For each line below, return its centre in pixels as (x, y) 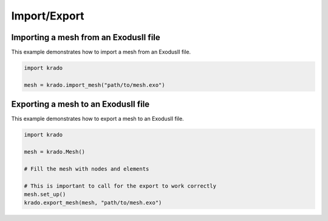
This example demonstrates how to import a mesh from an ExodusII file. (101, 52)
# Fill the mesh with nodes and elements (87, 169)
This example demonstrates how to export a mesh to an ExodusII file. (98, 119)
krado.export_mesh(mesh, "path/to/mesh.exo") (93, 203)
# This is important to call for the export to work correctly (120, 186)
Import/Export (48, 16)
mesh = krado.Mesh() (54, 152)
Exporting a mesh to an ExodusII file (80, 104)
